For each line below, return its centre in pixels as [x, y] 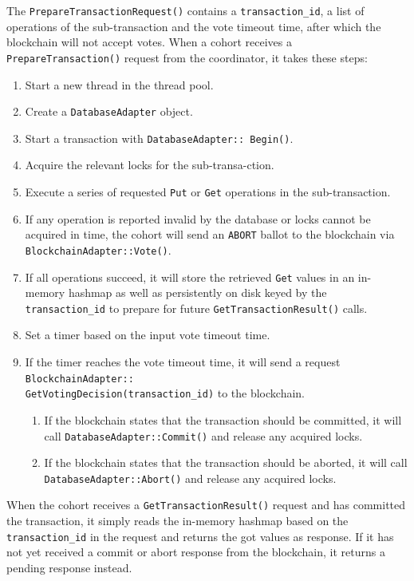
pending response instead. [69, 567]
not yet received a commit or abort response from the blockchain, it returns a [196, 552]
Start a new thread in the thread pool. [119, 84]
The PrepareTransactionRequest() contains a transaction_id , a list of [185, 10]
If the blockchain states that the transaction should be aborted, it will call [226, 462]
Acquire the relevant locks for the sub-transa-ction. [150, 165]
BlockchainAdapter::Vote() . [98, 249]
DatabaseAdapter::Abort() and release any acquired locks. [190, 478]
